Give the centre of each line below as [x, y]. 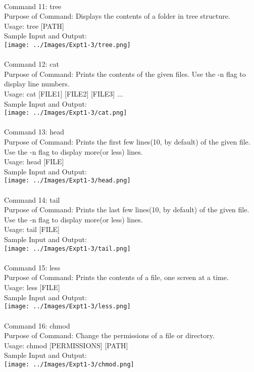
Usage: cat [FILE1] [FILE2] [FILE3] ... [64, 94]
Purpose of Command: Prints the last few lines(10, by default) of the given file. [127, 210]
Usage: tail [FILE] [32, 229]
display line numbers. [37, 84]
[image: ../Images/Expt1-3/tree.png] [67, 45]
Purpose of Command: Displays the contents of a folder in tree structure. [117, 16]
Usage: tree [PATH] [34, 26]
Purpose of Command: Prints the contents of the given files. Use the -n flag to [125, 74]
